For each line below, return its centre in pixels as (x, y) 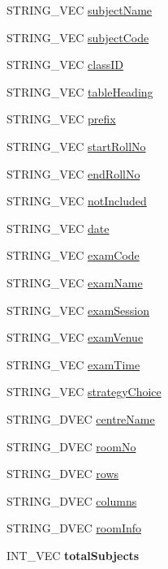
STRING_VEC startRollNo (76, 146)
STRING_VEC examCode (73, 255)
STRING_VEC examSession (78, 310)
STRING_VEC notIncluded (77, 201)
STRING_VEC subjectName (80, 10)
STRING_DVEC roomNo (71, 446)
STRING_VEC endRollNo (73, 173)
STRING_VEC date (58, 228)
